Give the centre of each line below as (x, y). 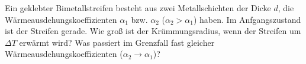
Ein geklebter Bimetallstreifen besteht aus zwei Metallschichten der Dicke (138, 8)
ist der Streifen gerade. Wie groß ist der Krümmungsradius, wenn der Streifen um (153, 31)
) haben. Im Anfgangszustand (247, 19)
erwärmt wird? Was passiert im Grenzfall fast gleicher (117, 42)
